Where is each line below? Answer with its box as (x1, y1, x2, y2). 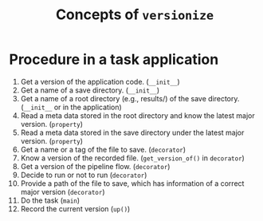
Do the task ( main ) (20, 195, 80, 205)
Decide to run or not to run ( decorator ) (20, 170, 147, 180)
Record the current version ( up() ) (20, 203, 131, 213)
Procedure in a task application (9, 50, 219, 69)
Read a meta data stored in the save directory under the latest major (20, 128, 245, 137)
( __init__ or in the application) (20, 102, 122, 112)
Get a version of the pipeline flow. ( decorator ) (20, 161, 171, 171)
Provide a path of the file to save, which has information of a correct (20, 178, 245, 188)
